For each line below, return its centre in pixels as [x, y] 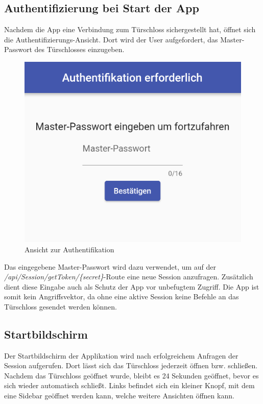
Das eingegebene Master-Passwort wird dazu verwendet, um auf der [110, 266]
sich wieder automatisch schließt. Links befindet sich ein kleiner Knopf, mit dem [129, 385]
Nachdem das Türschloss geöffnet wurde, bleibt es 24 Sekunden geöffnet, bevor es [131, 375]
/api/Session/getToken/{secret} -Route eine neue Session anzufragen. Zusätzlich [129, 277]
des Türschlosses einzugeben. [79, 49]
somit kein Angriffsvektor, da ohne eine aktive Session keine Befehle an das [122, 296]
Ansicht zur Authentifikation [69, 249]
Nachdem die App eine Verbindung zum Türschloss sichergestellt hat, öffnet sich [130, 29]
